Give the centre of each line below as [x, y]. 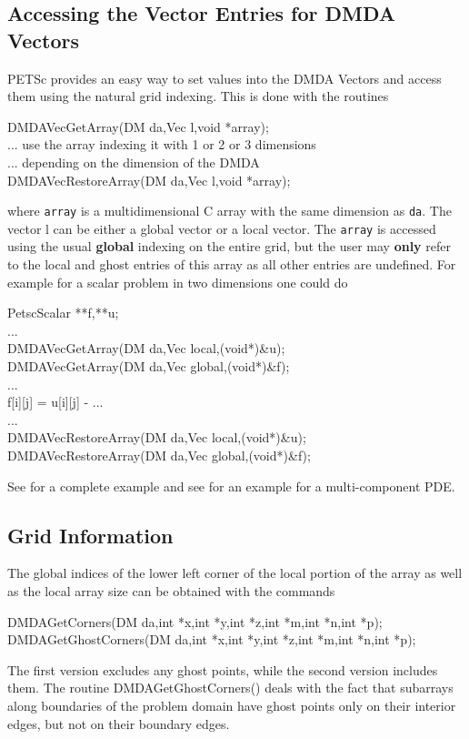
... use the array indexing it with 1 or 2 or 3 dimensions [162, 144]
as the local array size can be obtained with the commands [171, 590]
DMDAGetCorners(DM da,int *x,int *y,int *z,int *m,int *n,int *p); [195, 621]
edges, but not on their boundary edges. [119, 723]
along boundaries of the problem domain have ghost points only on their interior [232, 705]
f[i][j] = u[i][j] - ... [55, 402]
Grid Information [90, 535]
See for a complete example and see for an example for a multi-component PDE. [231, 486]
